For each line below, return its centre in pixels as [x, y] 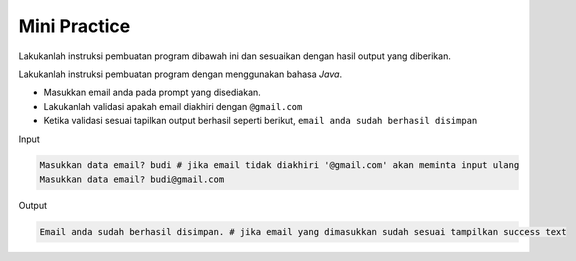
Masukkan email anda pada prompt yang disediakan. [152, 92]
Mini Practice [74, 26]
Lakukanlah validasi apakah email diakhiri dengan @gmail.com [173, 106]
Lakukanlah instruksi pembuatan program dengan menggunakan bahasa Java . [180, 74]
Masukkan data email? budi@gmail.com [132, 179]
